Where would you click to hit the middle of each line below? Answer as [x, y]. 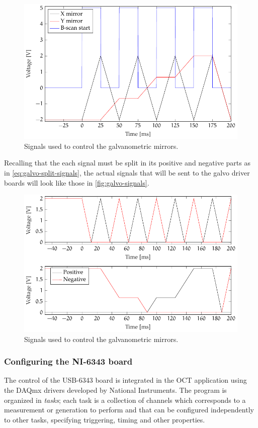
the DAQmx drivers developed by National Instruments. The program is [115, 390]
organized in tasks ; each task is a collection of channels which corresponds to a [125, 400]
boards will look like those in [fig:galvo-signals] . [77, 182]
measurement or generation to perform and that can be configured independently [129, 410]
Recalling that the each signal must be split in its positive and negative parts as [127, 163]
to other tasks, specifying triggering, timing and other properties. [105, 419]
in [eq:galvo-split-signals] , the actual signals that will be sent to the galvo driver [127, 173]
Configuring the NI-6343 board [68, 361]
